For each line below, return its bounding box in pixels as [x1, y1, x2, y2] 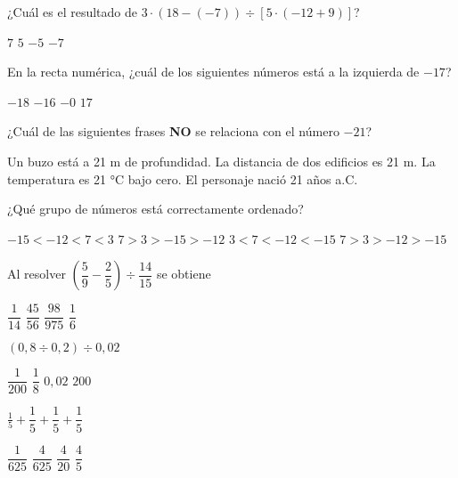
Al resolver [7, 264, 66, 283]
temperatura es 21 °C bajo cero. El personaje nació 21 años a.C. [7, 169, 358, 188]
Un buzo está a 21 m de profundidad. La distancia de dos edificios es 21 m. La [7, 151, 436, 170]
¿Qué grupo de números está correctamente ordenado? [7, 199, 304, 218]
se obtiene [156, 264, 211, 283]
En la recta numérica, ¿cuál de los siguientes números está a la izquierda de [7, 62, 420, 81]
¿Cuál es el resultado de [7, 3, 138, 20]
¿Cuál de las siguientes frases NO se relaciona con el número [7, 122, 339, 141]
